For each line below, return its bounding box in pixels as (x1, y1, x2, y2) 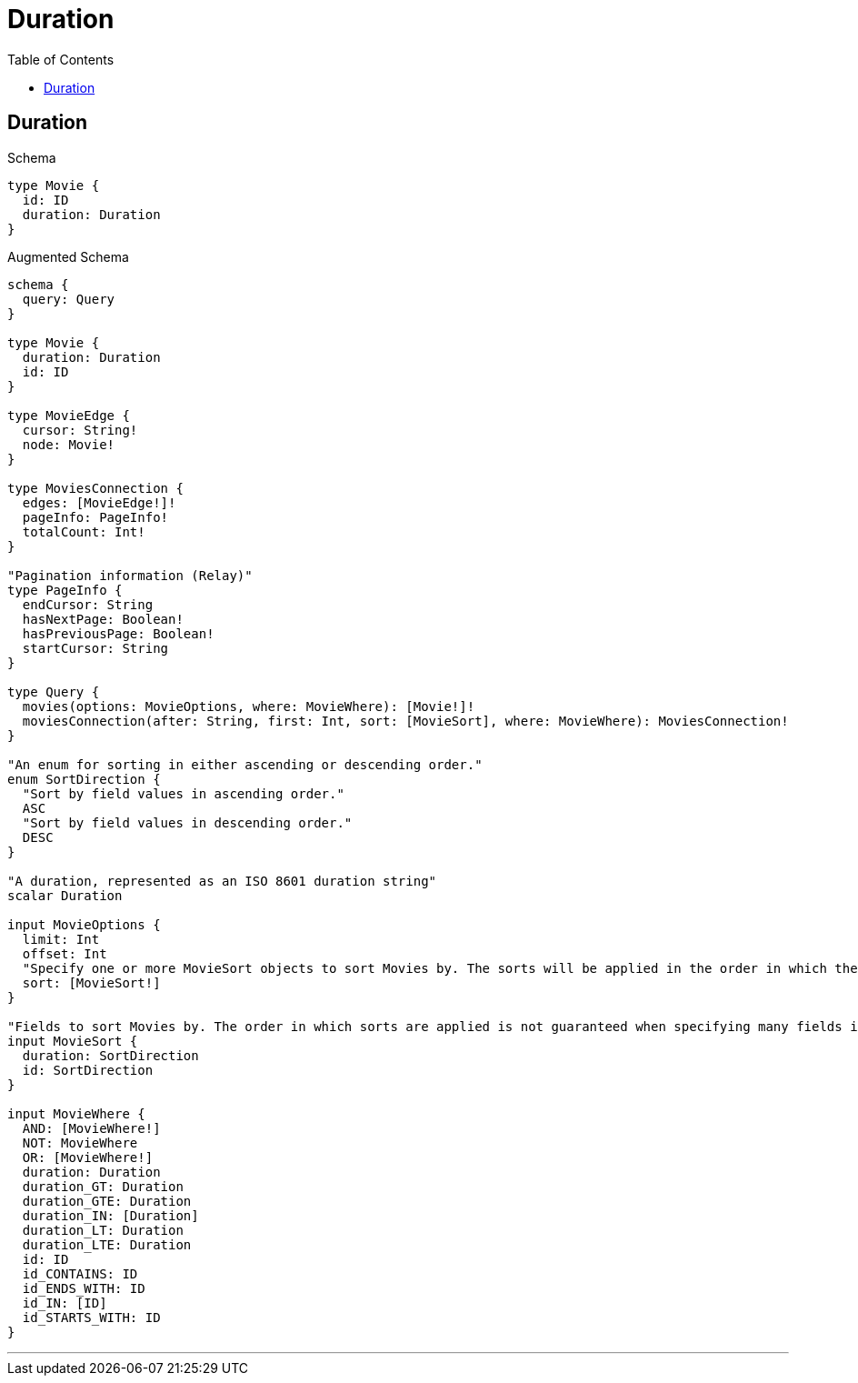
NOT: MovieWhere (22, 1135, 138, 1150)
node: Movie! (22, 436, 115, 452)
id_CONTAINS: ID (22, 1266, 138, 1281)
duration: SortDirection (22, 1047, 199, 1063)
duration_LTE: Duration (22, 1237, 192, 1252)
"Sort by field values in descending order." (22, 815, 353, 830)
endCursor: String (22, 596, 154, 612)
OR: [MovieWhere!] (22, 1149, 154, 1165)
